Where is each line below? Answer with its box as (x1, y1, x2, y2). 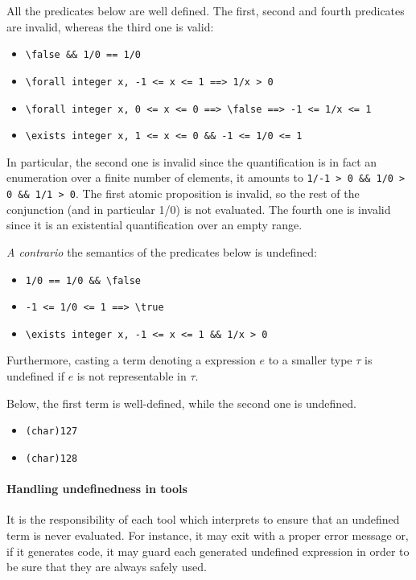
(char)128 (25, 452, 78, 464)
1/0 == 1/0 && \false (25, 274, 141, 286)
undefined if (6, 368, 64, 385)
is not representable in (76, 368, 187, 385)
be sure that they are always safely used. (6, 558, 207, 575)
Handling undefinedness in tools (6, 480, 187, 497)
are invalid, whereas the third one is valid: (6, 18, 214, 35)
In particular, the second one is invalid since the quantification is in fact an (6, 153, 377, 170)
